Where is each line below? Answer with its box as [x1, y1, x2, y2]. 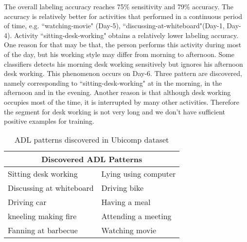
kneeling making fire [8, 210, 77, 222]
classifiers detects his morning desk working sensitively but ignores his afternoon [4, 58, 243, 69]
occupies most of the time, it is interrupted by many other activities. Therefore [4, 96, 239, 107]
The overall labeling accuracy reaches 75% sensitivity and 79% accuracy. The [4, 1, 234, 11]
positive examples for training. [4, 116, 94, 126]
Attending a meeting [101, 210, 172, 222]
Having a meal [101, 196, 151, 207]
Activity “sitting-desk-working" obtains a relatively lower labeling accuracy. [14, 30, 239, 40]
